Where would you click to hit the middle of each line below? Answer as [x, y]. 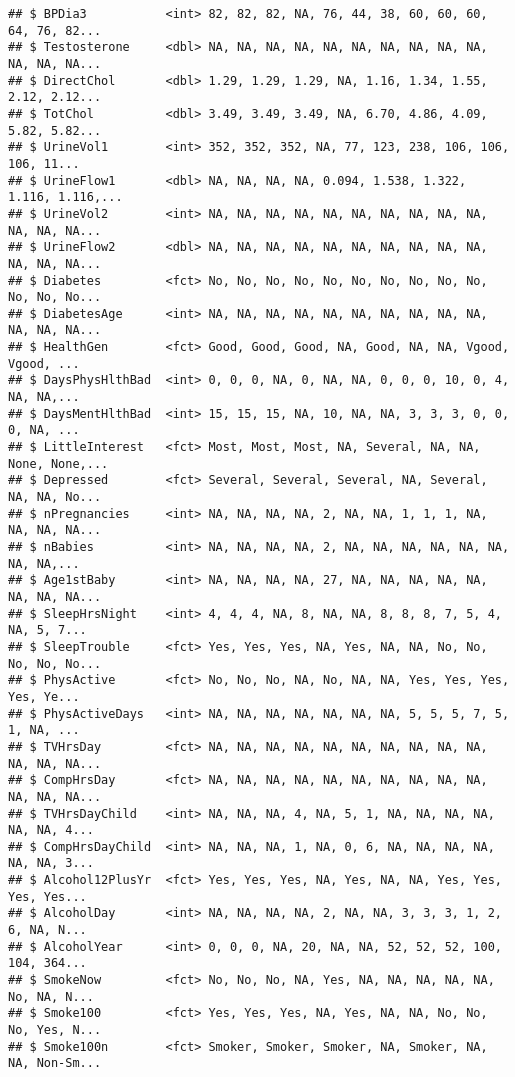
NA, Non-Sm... [55, 1063]
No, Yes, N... [55, 1030]
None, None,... [58, 463]
